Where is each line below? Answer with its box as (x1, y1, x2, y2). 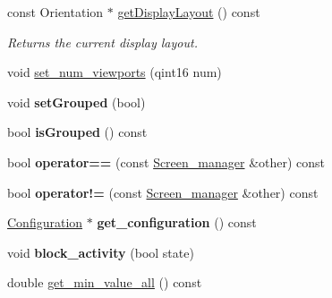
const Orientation (7, 3, 104, 21)
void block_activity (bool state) (7, 243, 194, 261)
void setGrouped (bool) (7, 92, 146, 111)
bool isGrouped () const (7, 123, 148, 141)
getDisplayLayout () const (117, 3, 260, 21)
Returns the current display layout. (7, 32, 198, 51)
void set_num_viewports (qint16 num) (7, 63, 222, 81)
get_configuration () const (97, 213, 257, 232)
